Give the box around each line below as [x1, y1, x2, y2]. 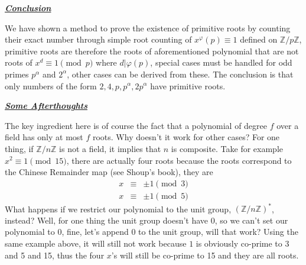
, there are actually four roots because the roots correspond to [66, 154, 292, 166]
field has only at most [5, 131, 83, 143]
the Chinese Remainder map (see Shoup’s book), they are [5, 166, 213, 178]
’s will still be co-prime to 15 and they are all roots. [111, 248, 299, 261]
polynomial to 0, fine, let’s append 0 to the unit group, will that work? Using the [5, 225, 298, 238]
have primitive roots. [150, 79, 226, 92]
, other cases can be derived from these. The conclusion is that [67, 67, 294, 80]
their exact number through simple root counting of [5, 33, 192, 46]
